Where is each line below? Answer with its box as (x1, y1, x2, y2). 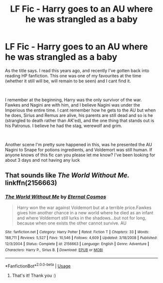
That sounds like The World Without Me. (5, 171, 130, 180)
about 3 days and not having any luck (5, 157, 80, 163)
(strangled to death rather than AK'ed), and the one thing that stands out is (5, 117, 154, 123)
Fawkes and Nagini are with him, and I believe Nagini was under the (5, 102, 140, 108)
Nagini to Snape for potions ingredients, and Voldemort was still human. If (5, 147, 152, 152)
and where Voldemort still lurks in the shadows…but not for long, (16, 215, 147, 221)
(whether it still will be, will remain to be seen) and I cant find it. (5, 78, 131, 84)
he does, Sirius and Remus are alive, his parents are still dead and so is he (5, 112, 153, 118)
